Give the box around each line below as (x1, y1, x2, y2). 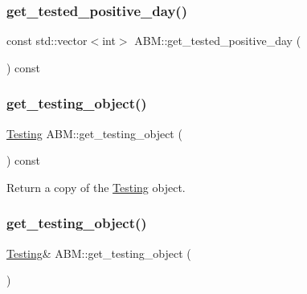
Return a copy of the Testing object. (6, 178, 186, 195)
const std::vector (6, 32, 88, 49)
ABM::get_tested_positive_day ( (134, 32, 301, 49)
